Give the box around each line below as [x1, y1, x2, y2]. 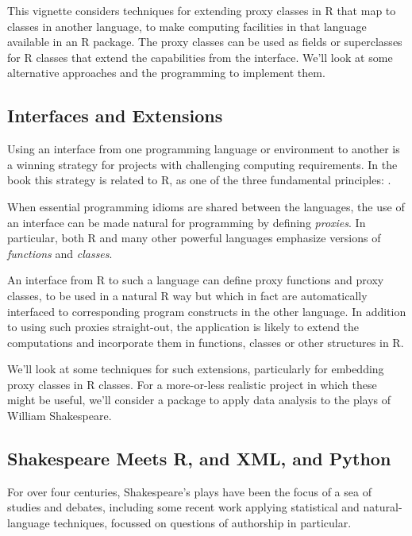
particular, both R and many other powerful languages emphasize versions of [7, 229, 381, 246]
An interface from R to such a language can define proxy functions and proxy [7, 272, 384, 288]
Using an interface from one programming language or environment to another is [7, 141, 400, 157]
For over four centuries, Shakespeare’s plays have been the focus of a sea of [7, 483, 372, 499]
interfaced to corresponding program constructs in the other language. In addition [7, 303, 406, 319]
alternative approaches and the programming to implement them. [7, 64, 325, 81]
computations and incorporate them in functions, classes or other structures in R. [7, 334, 404, 350]
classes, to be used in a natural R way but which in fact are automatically [7, 287, 368, 303]
